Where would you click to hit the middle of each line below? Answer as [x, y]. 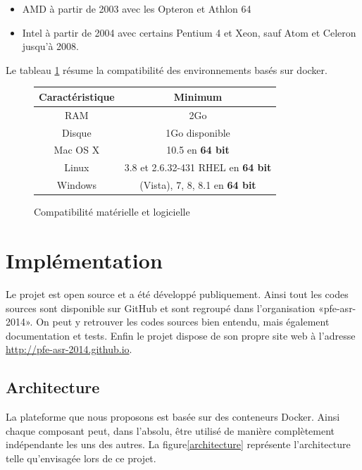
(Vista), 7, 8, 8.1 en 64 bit [198, 185]
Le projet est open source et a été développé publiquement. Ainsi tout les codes [177, 293]
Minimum [198, 96]
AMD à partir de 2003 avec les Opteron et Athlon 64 [137, 8]
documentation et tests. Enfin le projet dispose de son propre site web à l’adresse [181, 335]
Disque [77, 132]
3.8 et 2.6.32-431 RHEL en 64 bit [198, 167]
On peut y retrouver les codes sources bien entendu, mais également [183, 322]
